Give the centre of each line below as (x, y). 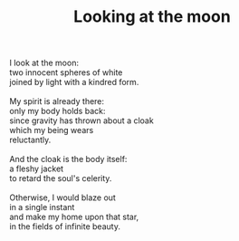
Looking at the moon (152, 17)
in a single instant (42, 207)
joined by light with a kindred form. (74, 82)
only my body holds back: (57, 111)
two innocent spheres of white (66, 72)
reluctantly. (30, 140)
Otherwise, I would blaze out (62, 198)
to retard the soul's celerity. (61, 178)
